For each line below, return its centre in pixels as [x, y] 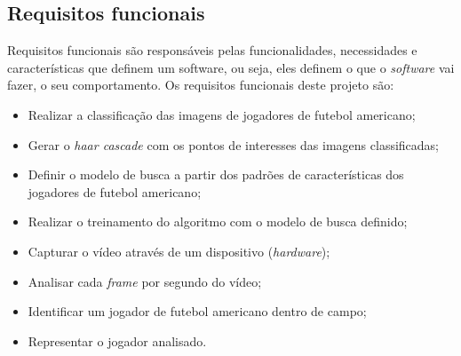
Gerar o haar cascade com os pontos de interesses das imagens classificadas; [234, 144]
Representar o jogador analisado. [117, 340]
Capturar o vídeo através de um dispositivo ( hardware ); [179, 251]
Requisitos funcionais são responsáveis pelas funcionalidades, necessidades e [212, 50]
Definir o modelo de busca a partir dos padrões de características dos [216, 174]
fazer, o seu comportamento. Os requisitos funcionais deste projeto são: [201, 85]
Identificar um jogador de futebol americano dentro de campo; [197, 311]
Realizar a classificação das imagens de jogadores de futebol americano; [222, 114]
